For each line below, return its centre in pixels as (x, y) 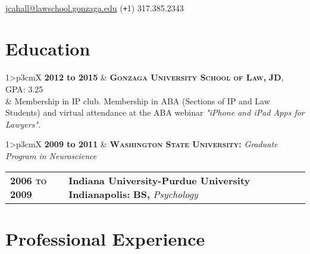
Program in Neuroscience (51, 155)
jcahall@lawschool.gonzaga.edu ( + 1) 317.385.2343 (95, 7)
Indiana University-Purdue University (159, 180)
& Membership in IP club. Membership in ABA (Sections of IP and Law (138, 100)
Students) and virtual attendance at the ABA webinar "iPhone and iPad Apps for (155, 112)
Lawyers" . (23, 124)
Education (48, 49)
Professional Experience (105, 238)
